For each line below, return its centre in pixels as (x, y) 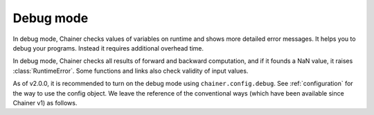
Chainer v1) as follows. (45, 103)
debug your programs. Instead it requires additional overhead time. (108, 48)
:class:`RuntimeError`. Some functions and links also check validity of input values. (131, 71)
